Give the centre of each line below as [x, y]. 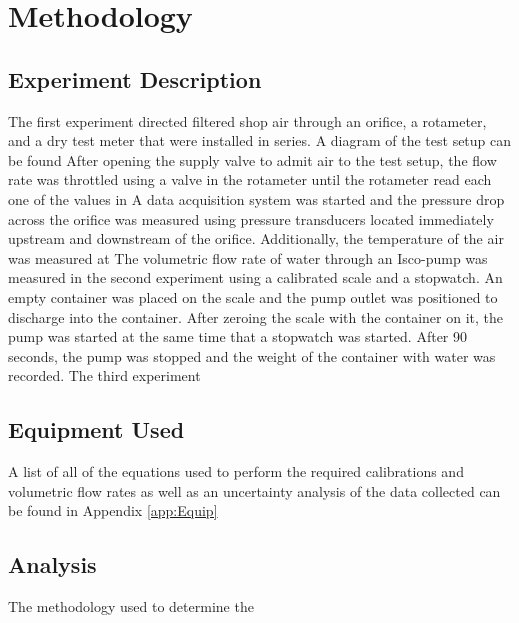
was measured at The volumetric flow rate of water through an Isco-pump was [248, 257]
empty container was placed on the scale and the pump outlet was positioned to [253, 296]
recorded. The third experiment [104, 375]
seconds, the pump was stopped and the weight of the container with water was [252, 355]
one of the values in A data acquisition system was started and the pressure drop [256, 198]
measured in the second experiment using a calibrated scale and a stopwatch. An [255, 277]
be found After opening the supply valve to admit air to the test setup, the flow [252, 159]
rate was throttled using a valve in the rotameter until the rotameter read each [250, 179]
